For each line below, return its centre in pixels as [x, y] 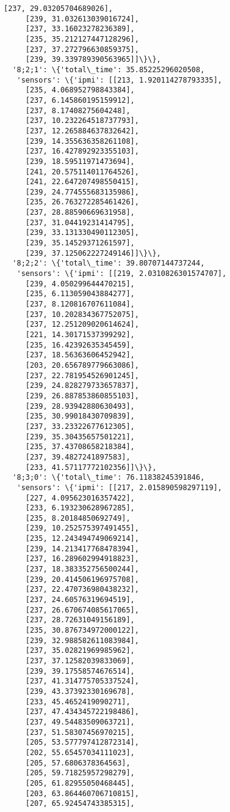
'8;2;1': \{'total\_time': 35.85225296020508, [109, 69]
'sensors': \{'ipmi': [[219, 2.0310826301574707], [122, 274]
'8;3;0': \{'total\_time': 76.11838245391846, [109, 478]
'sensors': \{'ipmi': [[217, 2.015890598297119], [119, 487]
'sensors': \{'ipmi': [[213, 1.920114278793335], [119, 80]
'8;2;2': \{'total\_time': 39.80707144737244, [109, 263]
